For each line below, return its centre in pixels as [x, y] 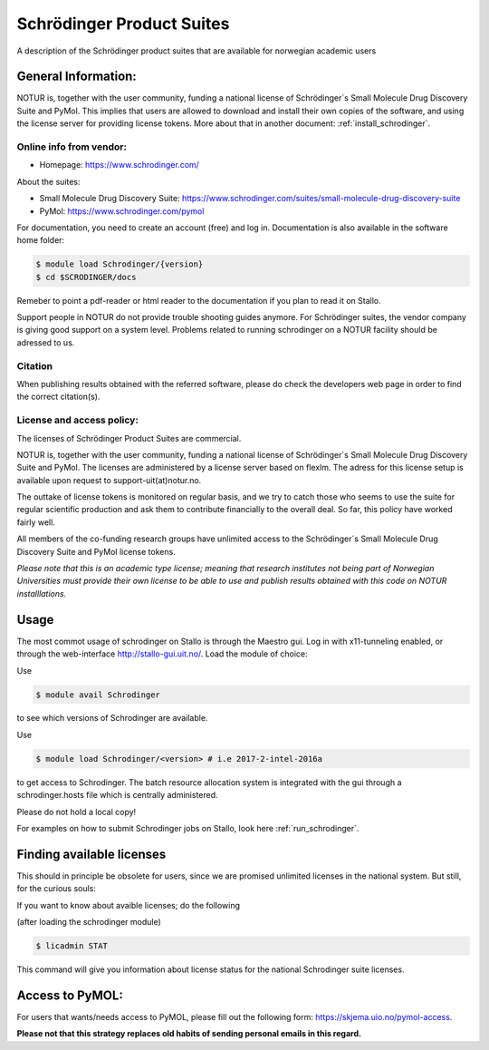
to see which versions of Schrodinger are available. [112, 718]
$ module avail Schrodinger [98, 695]
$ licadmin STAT [72, 946]
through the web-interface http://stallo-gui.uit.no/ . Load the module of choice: [162, 654]
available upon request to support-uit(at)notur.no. [109, 480]
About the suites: [48, 181]
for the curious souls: [57, 889]
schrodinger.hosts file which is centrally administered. [117, 795]
